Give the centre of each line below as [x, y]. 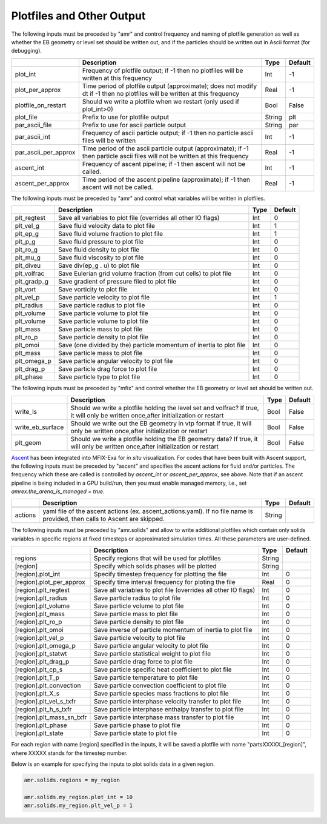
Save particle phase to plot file [137, 725]
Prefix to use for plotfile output [126, 117]
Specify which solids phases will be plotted [155, 566]
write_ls [26, 411]
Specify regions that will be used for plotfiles [157, 559]
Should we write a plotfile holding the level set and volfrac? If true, [165, 408]
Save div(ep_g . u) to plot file [99, 265]
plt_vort [25, 290]
